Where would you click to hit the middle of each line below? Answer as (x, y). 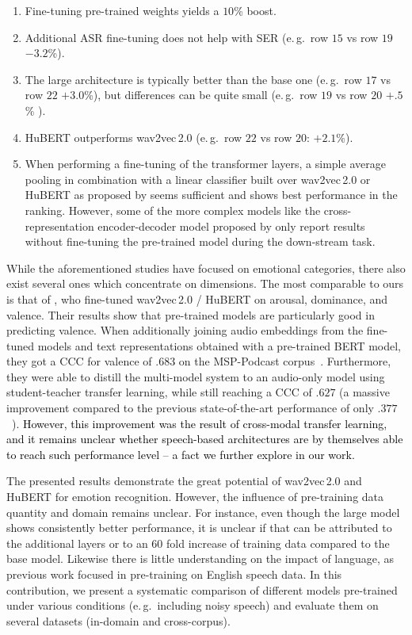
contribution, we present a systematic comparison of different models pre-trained (202, 589)
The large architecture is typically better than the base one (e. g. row (193, 79)
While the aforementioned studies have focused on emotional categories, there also (206, 268)
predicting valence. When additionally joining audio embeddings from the (185, 330)
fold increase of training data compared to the (278, 543)
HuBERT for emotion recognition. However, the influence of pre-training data (195, 497)
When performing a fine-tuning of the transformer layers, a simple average (205, 164)
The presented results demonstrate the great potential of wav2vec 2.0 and (184, 481)
